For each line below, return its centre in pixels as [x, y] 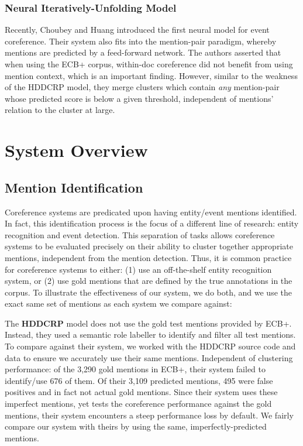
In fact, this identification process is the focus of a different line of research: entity [152, 223]
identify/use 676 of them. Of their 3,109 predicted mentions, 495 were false [139, 380]
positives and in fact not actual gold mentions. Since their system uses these [141, 392]
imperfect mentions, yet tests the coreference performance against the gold [138, 404]
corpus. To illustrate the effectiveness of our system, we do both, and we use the [148, 292]
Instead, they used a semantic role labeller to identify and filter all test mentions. [150, 334]
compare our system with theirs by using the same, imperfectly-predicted [136, 426]
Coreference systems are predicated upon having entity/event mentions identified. [151, 212]
